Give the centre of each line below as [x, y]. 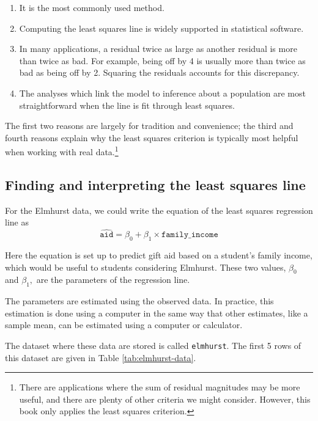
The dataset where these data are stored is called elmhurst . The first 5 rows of [153, 345]
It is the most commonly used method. [92, 7]
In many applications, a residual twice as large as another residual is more [158, 49]
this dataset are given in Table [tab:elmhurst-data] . [101, 357]
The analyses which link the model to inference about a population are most [162, 93]
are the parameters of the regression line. [113, 280]
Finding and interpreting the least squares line [155, 184]
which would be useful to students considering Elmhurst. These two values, [146, 267]
